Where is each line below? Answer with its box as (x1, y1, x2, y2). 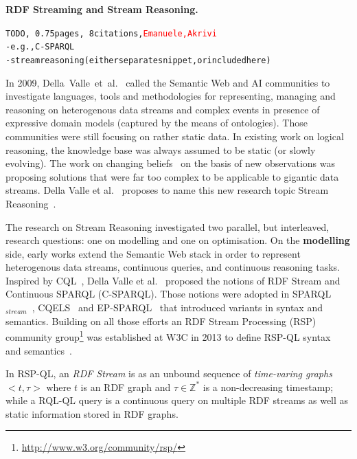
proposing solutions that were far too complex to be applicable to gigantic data (5, 169, 339, 183)
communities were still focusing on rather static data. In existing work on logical (5, 128, 344, 143)
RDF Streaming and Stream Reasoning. (5, 2, 198, 16)
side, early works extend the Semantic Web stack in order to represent (5, 246, 301, 260)
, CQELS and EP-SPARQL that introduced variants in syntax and (32, 300, 323, 315)
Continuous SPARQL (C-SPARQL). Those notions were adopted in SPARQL (5, 287, 332, 301)
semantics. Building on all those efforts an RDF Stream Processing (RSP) (5, 313, 316, 328)
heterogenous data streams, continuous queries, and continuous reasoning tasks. (5, 260, 340, 274)
